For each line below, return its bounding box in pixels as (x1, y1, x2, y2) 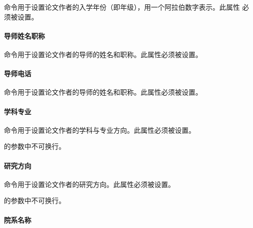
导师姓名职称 (4, 30, 45, 41)
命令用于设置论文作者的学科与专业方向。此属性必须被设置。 (4, 124, 195, 135)
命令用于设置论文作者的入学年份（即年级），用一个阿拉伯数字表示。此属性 (4, 2, 240, 12)
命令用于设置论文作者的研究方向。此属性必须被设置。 (4, 179, 175, 189)
